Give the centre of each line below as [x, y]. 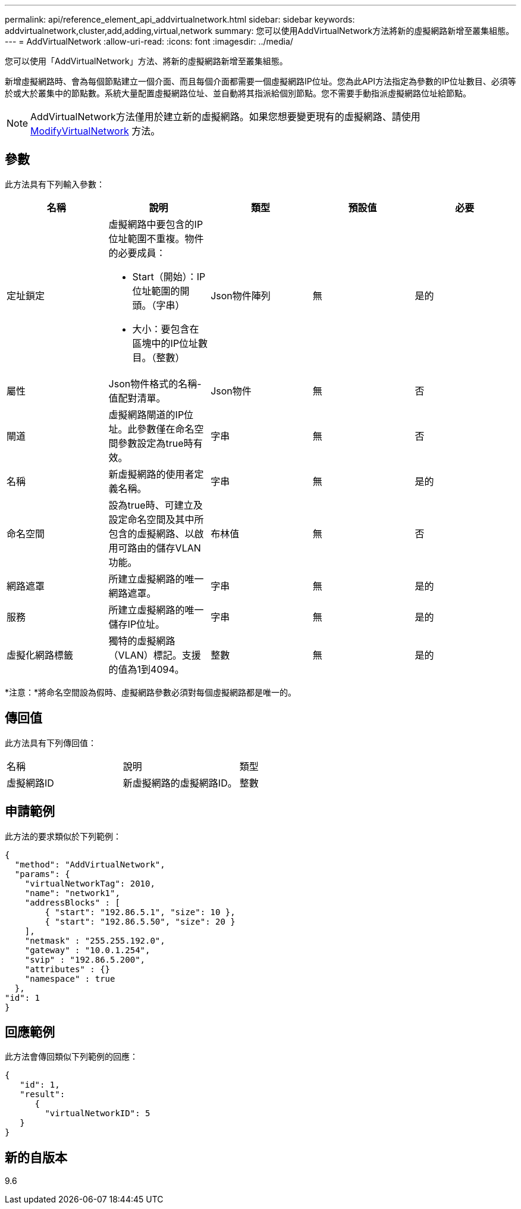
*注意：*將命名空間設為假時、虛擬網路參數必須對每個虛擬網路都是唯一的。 [151, 692]
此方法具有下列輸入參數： [55, 184]
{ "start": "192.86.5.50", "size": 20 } [140, 921]
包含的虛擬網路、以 [151, 533]
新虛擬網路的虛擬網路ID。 [180, 783]
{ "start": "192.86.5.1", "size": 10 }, [140, 912]
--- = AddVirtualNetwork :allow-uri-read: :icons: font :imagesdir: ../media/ [149, 41]
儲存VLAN [178, 548]
